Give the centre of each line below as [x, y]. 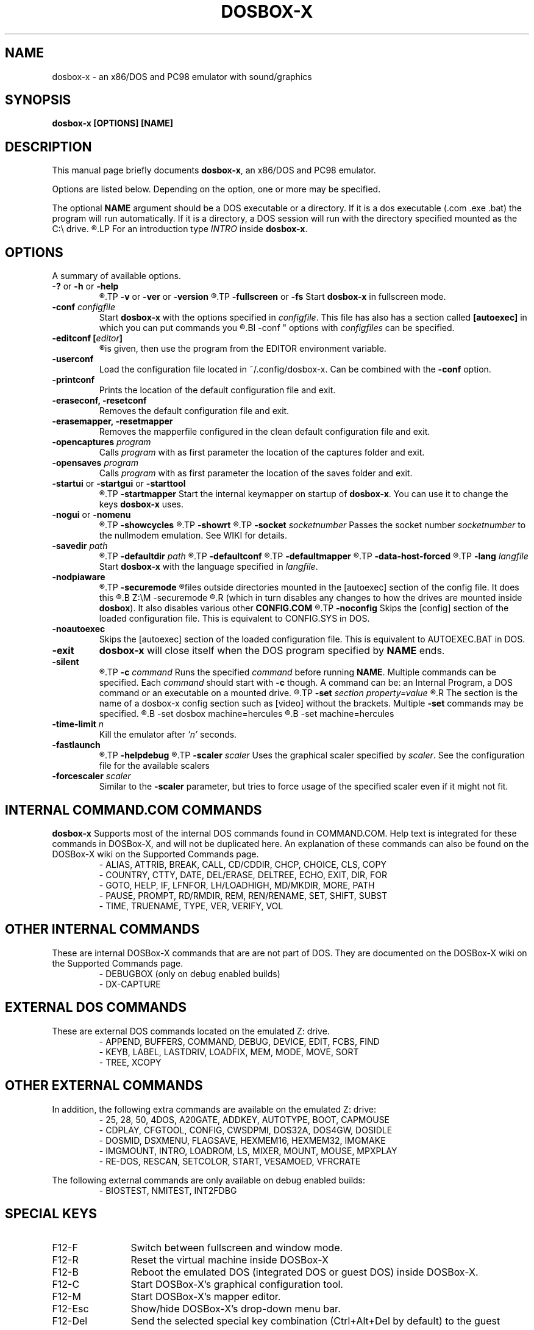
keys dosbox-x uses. [141, 504]
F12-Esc [70, 1309]
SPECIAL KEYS [51, 1213]
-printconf [73, 380]
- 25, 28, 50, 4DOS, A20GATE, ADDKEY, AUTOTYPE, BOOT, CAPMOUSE [244, 1119]
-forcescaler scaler [91, 776]
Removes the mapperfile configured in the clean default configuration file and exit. [265, 432]
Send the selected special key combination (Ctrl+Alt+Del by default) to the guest [315, 1321]
